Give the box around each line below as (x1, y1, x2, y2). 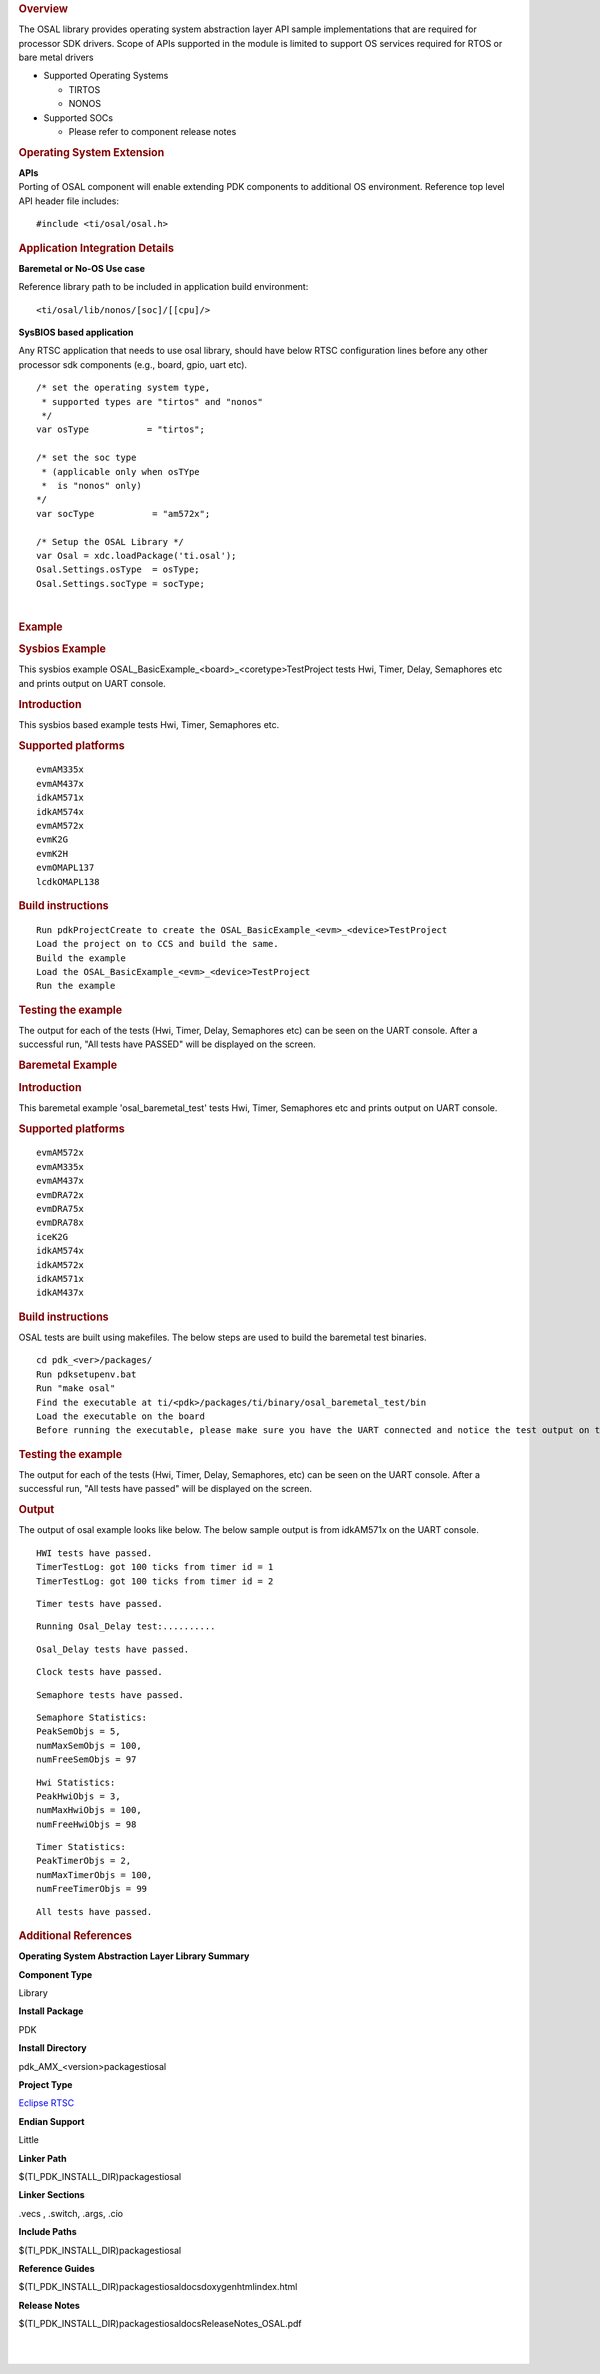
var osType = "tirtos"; (36, 424, 205, 435)
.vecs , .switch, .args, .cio (18, 2207, 124, 2219)
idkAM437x (36, 1287, 84, 1299)
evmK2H (36, 848, 69, 859)
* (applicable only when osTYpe (41, 466, 200, 477)
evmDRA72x (36, 1189, 84, 1200)
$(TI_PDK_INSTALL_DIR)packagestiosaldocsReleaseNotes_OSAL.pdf (18, 2318, 302, 2330)
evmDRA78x (36, 1217, 84, 1229)
